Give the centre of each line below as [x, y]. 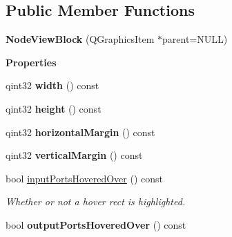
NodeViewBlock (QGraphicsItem [80, 39]
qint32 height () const [54, 108]
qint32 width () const [52, 85]
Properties [31, 62]
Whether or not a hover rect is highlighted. [96, 201]
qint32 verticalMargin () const [74, 155]
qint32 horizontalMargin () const [80, 132]
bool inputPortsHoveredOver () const [85, 178]
